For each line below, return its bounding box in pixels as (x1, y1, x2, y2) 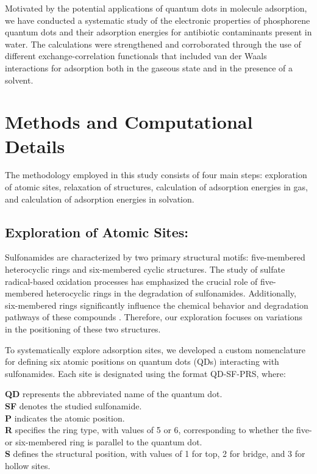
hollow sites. (5, 459, 51, 472)
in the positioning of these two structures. (5, 323, 161, 336)
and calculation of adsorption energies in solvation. (5, 192, 194, 205)
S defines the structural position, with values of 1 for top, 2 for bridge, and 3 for (5, 447, 305, 460)
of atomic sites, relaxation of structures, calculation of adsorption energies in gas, (5, 181, 308, 193)
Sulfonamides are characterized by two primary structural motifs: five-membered (5, 251, 305, 264)
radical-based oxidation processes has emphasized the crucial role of (5, 275, 258, 287)
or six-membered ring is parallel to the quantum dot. (5, 435, 202, 448)
